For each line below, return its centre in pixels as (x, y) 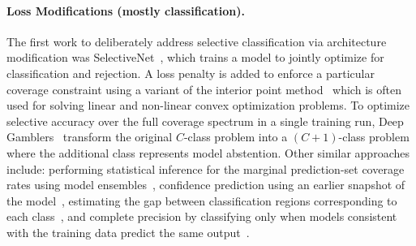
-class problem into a (236, 137)
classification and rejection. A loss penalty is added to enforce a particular (191, 73)
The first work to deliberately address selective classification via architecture (197, 41)
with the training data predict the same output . (128, 232)
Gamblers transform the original (90, 137)
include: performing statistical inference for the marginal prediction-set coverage (206, 168)
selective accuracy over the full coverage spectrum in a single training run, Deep (205, 121)
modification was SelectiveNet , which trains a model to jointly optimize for (195, 57)
